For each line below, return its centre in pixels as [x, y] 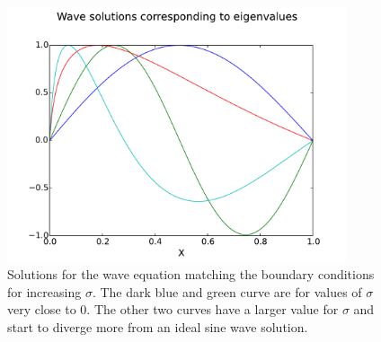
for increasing [44, 291]
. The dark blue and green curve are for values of [227, 291]
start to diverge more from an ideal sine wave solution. [158, 326]
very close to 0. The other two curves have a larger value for [173, 309]
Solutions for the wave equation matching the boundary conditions [191, 274]
